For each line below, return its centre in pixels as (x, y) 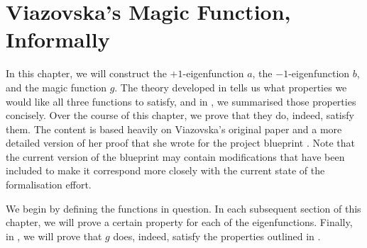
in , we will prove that (54, 236)
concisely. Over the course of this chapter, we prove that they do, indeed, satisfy (180, 115)
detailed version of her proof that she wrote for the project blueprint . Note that (181, 143)
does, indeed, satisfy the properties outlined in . (217, 236)
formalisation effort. (49, 185)
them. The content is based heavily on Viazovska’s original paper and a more (174, 129)
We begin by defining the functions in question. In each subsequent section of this (183, 208)
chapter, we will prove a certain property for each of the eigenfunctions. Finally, (179, 222)
